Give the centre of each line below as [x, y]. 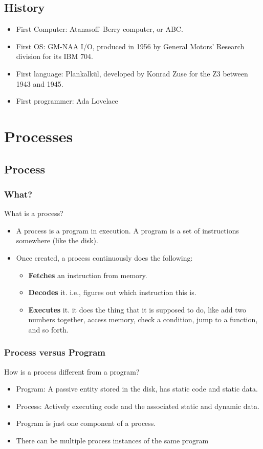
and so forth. [48, 329]
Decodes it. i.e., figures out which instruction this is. [112, 292]
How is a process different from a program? [72, 371]
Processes [39, 136]
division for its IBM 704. [54, 56]
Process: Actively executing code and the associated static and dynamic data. [138, 406]
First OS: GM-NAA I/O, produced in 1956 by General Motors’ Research [130, 46]
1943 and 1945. [40, 83]
